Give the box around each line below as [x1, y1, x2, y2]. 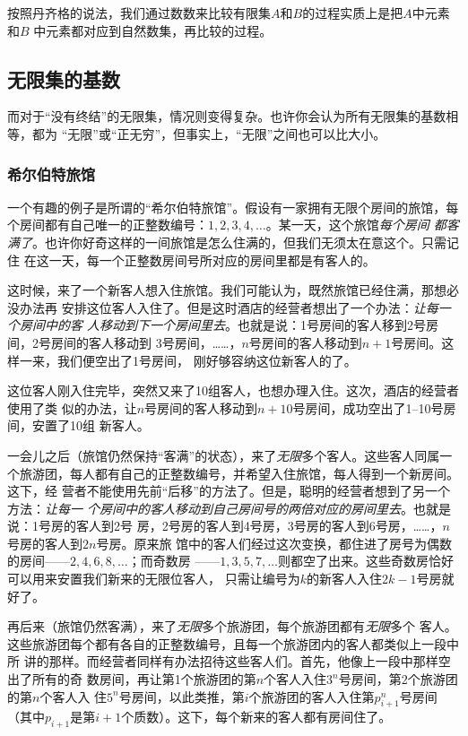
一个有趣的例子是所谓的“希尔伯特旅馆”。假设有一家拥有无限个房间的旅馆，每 [7, 197, 459, 216]
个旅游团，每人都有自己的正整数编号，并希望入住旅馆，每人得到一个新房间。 [7, 463, 459, 482]
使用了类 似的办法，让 [7, 398, 137, 417]
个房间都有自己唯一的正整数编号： [7, 215, 208, 234]
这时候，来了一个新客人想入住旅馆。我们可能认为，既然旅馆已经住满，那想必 [7, 281, 459, 299]
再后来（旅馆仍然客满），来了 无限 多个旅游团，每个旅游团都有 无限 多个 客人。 [7, 617, 457, 636]
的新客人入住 [306, 569, 382, 588]
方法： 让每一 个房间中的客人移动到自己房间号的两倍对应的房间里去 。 [7, 498, 414, 517]
